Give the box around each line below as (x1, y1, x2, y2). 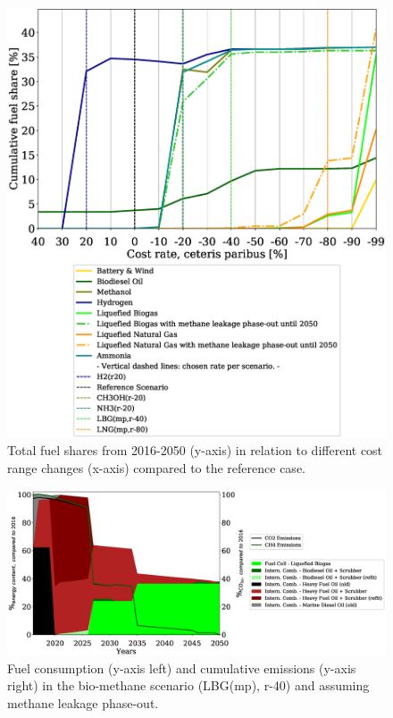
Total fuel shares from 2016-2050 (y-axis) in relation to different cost (7, 441, 383, 460)
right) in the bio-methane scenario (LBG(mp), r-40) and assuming (7, 676, 370, 695)
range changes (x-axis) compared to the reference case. (7, 459, 305, 477)
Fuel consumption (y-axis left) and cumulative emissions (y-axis (7, 658, 356, 677)
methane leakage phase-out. (7, 693, 159, 712)
